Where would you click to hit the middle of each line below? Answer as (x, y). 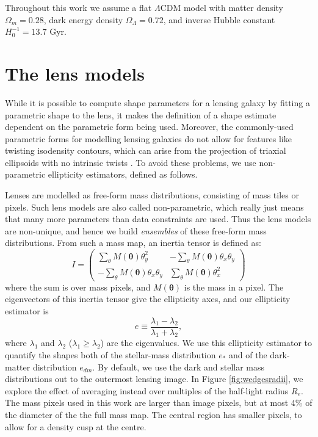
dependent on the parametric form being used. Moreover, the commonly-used (149, 127)
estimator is (27, 310)
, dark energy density (83, 19)
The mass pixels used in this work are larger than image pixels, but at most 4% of (159, 403)
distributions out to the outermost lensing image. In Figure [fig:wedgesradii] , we (154, 379)
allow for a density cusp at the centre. (76, 426)
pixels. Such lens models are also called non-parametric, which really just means (154, 207)
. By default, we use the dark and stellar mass (179, 367)
